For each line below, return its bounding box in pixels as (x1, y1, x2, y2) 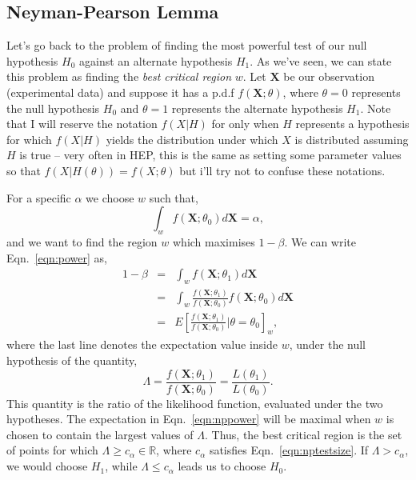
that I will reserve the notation (6, 115, 158, 132)
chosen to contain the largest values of (6, 426, 194, 442)
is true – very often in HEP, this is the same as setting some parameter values (19, 146, 402, 163)
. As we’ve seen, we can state (250, 52, 392, 69)
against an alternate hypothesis (78, 52, 233, 69)
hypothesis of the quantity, (6, 352, 138, 369)
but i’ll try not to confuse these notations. (179, 162, 386, 178)
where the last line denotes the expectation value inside (6, 336, 278, 353)
